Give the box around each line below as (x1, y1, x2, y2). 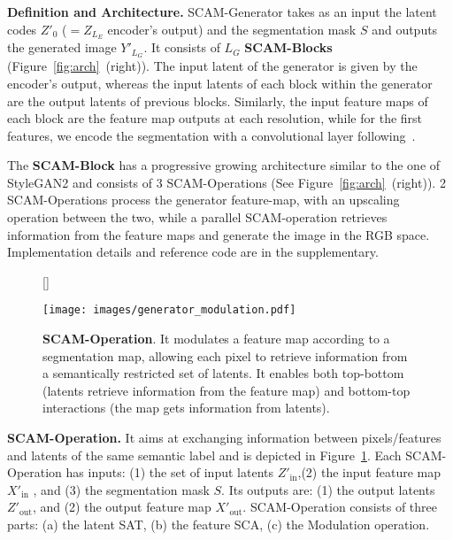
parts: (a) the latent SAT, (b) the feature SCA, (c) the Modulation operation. (7, 515, 430, 534)
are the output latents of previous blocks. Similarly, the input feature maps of (7, 91, 428, 110)
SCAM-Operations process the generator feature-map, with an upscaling (7, 190, 400, 209)
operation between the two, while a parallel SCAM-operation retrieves (7, 208, 388, 227)
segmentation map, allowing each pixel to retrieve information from (42, 346, 408, 365)
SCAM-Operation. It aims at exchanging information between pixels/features (7, 428, 441, 447)
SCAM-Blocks (244, 38, 333, 57)
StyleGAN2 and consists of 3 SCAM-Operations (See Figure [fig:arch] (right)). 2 (7, 173, 446, 191)
